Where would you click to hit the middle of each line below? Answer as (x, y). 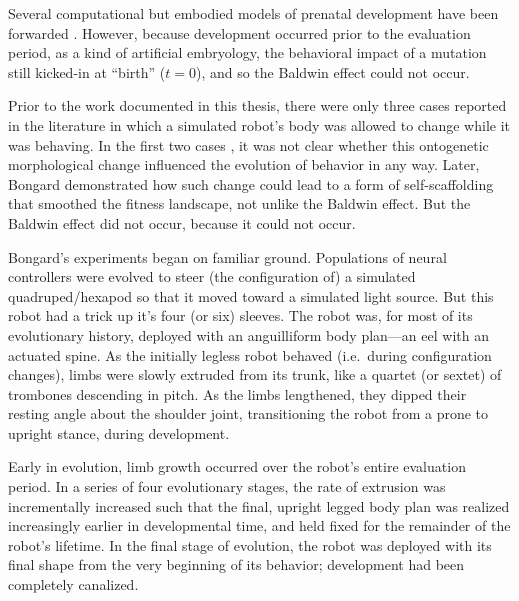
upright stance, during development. (119, 432)
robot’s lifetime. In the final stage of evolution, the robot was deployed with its (250, 544)
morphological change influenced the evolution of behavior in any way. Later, (244, 164)
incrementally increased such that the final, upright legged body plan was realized (259, 505)
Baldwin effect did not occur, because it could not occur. (182, 222)
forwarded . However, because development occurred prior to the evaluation (239, 32)
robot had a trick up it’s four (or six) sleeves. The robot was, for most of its (240, 315)
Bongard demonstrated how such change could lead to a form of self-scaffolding (251, 183)
